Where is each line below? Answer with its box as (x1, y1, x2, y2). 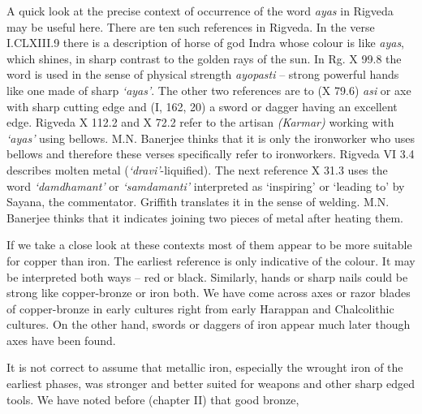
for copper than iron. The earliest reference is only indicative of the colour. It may (6, 252, 416, 269)
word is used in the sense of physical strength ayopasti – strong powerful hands (6, 66, 399, 83)
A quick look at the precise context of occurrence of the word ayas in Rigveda (6, 2, 394, 19)
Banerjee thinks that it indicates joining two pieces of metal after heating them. (6, 209, 403, 226)
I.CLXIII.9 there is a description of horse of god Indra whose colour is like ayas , (6, 34, 405, 51)
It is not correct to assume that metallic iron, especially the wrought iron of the (6, 359, 403, 376)
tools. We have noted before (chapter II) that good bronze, (6, 390, 299, 408)
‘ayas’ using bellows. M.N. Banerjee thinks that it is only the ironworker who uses (6, 129, 415, 146)
